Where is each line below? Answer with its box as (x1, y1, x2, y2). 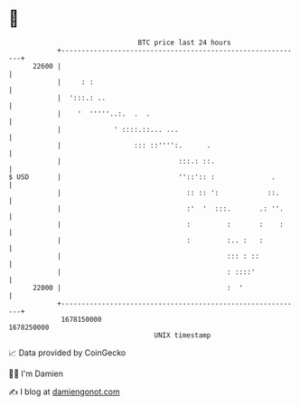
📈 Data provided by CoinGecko (8, 347, 127, 358)
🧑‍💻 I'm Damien (8, 368, 64, 379)
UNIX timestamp (154, 330, 211, 340)
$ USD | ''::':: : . (8, 172, 277, 182)
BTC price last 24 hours (137, 38, 231, 47)
